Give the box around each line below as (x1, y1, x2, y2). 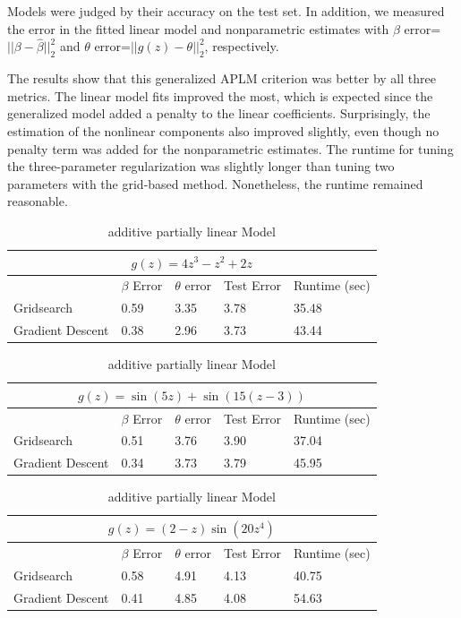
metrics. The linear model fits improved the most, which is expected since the (7, 86, 433, 105)
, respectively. (204, 37, 279, 56)
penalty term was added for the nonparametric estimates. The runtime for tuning (7, 139, 454, 158)
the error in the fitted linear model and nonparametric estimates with (7, 19, 389, 38)
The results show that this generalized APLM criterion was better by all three (7, 69, 436, 88)
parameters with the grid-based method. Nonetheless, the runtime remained (7, 174, 423, 193)
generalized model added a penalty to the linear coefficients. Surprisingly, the (7, 104, 431, 123)
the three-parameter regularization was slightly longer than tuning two (7, 157, 395, 176)
